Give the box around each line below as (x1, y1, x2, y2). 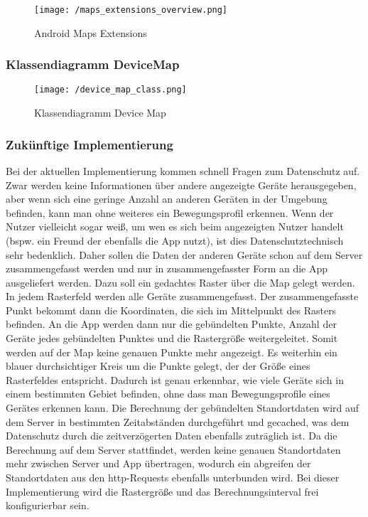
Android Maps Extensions (34, 25, 147, 40)
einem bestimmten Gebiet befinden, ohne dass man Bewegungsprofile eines (6, 386, 330, 401)
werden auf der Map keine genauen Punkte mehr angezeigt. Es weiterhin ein (6, 344, 337, 359)
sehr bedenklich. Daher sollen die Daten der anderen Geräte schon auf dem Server (6, 247, 363, 262)
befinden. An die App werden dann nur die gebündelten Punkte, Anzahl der (6, 316, 337, 331)
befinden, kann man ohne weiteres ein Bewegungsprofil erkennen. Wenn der (6, 205, 334, 220)
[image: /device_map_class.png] (34, 85, 187, 95)
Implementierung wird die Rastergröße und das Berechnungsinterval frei (6, 484, 319, 499)
